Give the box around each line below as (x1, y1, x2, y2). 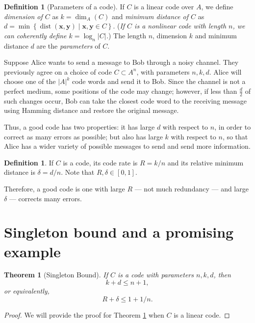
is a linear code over (134, 1, 194, 11)
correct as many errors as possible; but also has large (4, 131, 163, 141)
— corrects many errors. (9, 193, 82, 203)
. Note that (61, 167, 95, 177)
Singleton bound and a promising (4, 222, 234, 242)
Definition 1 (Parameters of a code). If (4, 1, 125, 11)
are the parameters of (36, 40, 101, 51)
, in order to (214, 121, 251, 132)
